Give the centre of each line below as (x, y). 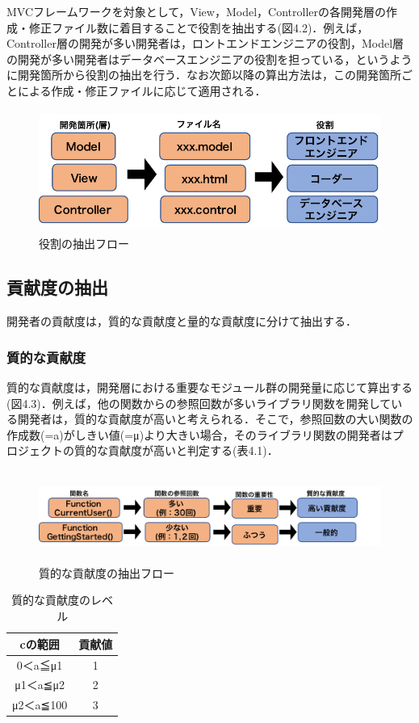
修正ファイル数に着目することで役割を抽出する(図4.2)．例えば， (199, 27)
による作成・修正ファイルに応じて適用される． (142, 90)
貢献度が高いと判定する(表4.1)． (193, 450)
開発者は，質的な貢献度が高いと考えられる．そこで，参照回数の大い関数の (215, 419)
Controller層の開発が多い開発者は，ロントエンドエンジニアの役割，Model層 (205, 43)
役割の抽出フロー (84, 244)
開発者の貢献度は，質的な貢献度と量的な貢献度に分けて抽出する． (182, 321)
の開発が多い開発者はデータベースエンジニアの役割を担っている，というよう (209, 59)
